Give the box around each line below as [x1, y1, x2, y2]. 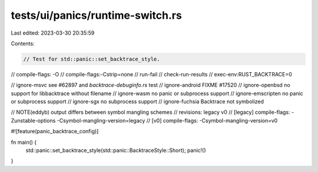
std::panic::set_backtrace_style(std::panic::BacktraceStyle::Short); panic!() [25, 147, 206, 154]
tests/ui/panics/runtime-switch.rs [11, 9, 182, 22]
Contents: [11, 40, 35, 47]
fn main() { [11, 139, 37, 146]
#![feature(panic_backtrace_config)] [11, 128, 99, 135]
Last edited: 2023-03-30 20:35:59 [11, 29, 95, 36]
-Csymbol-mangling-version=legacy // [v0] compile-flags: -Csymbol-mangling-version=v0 [57, 117, 278, 124]
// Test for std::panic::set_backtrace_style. [23, 56, 160, 62]
